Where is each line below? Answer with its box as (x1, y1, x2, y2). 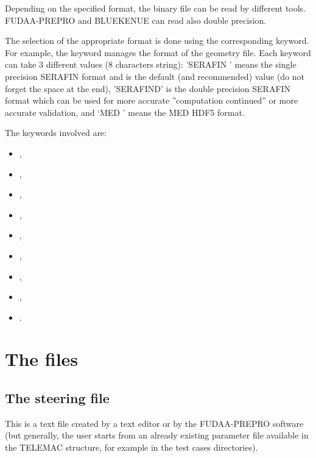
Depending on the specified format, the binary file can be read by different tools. (5, 2, 306, 14)
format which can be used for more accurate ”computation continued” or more (5, 94, 298, 107)
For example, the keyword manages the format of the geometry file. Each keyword (5, 46, 311, 59)
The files (5, 346, 79, 371)
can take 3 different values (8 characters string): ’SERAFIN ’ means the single (5, 58, 297, 71)
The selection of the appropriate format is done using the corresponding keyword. (5, 34, 309, 47)
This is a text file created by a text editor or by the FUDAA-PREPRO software (5, 417, 304, 429)
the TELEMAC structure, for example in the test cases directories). (5, 441, 258, 454)
